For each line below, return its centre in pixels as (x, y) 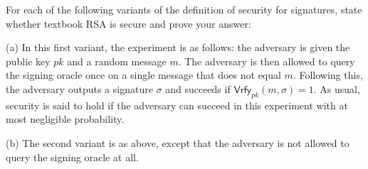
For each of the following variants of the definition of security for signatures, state (184, 9)
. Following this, (328, 75)
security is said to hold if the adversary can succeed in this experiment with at (177, 105)
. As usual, (337, 88)
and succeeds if (198, 88)
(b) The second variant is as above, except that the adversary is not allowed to (178, 142)
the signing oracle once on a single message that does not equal (143, 75)
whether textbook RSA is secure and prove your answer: (128, 23)
